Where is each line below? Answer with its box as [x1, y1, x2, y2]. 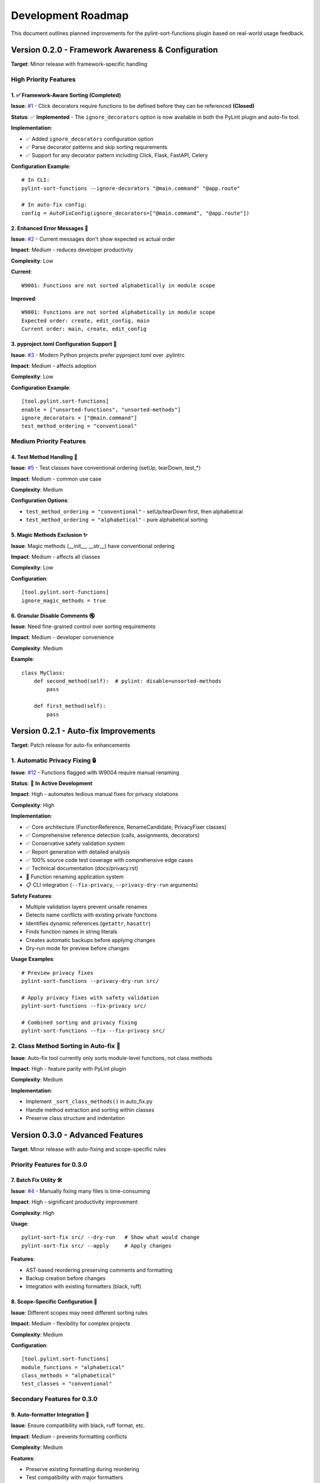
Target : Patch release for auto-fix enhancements [11, 741, 130, 749]
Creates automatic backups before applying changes [25, 936, 155, 943]
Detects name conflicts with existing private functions [25, 911, 157, 919]
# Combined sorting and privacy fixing [21, 1019, 137, 1026]
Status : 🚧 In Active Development [11, 779, 93, 787]
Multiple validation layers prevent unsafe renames [25, 903, 148, 911]
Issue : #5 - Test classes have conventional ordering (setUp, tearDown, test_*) [11, 464, 201, 472]
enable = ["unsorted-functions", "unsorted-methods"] [21, 406, 181, 413]
